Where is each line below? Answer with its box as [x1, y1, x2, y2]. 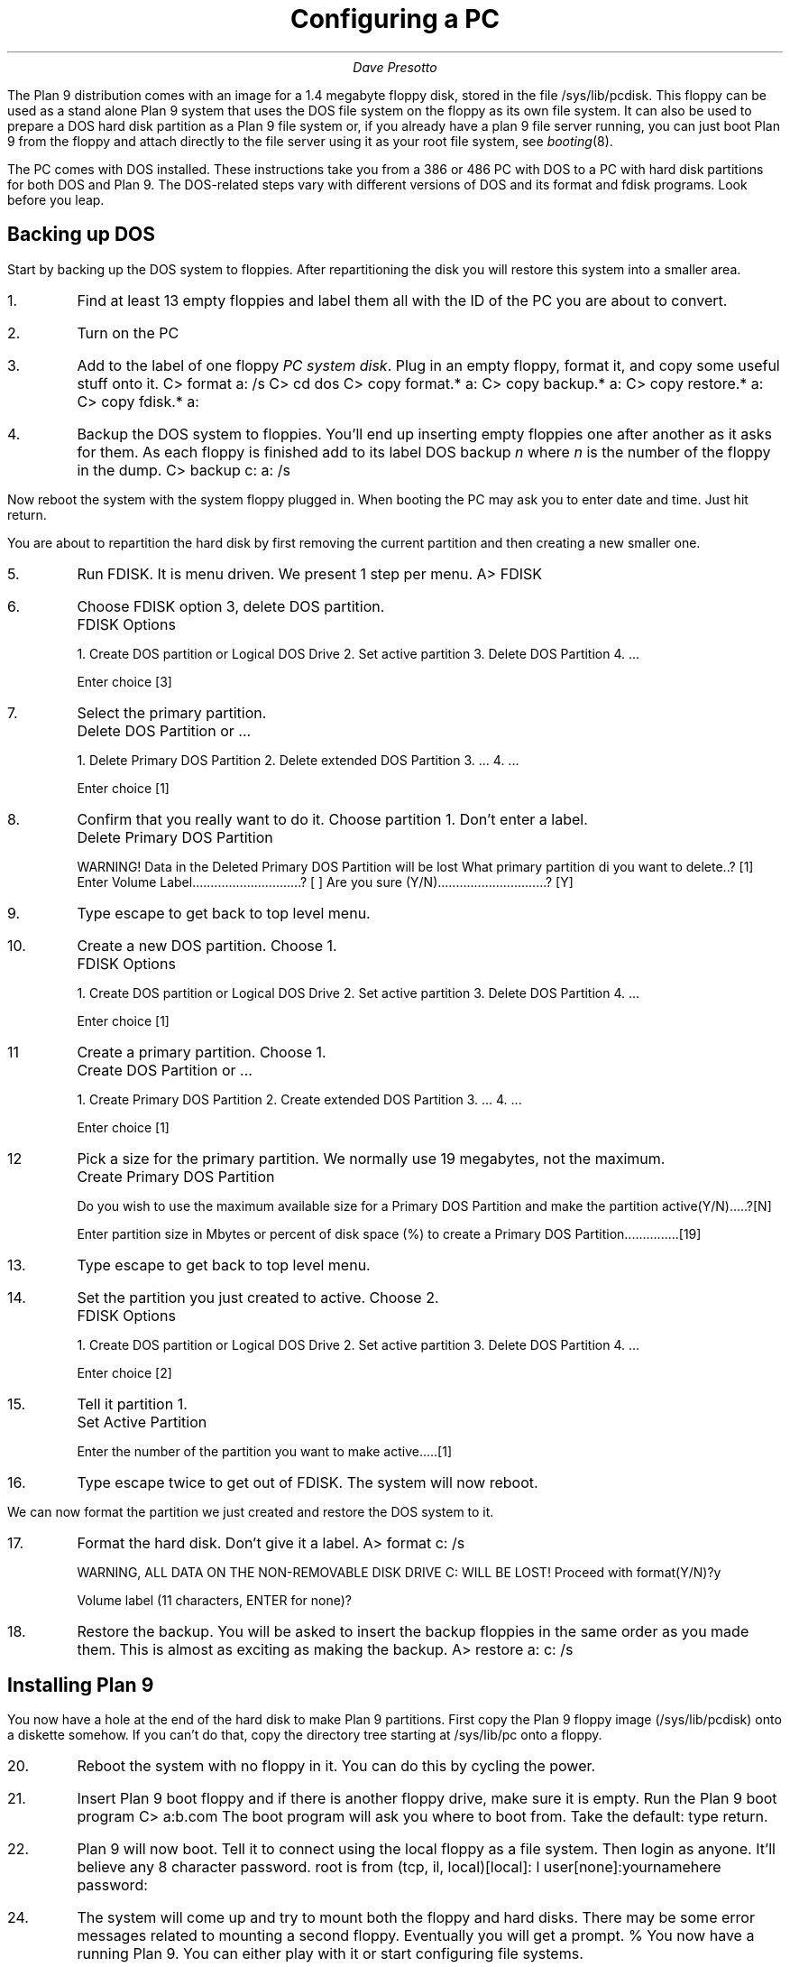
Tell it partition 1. [77, 1394, 188, 1413]
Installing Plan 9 [7, 1674, 154, 1697]
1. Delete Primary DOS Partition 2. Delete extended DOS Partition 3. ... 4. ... [77, 752, 519, 768]
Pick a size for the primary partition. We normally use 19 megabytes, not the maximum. [77, 1149, 666, 1168]
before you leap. [7, 191, 105, 208]
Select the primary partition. [77, 703, 267, 722]
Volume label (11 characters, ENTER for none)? [77, 1592, 352, 1608]
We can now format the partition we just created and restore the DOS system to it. [7, 1503, 494, 1519]
